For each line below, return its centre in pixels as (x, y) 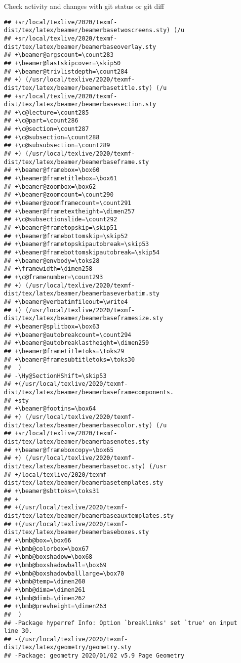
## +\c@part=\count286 (41, 121)
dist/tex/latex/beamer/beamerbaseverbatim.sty (82, 294)
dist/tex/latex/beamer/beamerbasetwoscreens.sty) (87, 30)
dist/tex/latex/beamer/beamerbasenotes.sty (77, 442)
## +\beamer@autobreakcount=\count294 (68, 335)
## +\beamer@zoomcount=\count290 (59, 195)
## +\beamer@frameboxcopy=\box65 (59, 450)
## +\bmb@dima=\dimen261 (45, 590)
